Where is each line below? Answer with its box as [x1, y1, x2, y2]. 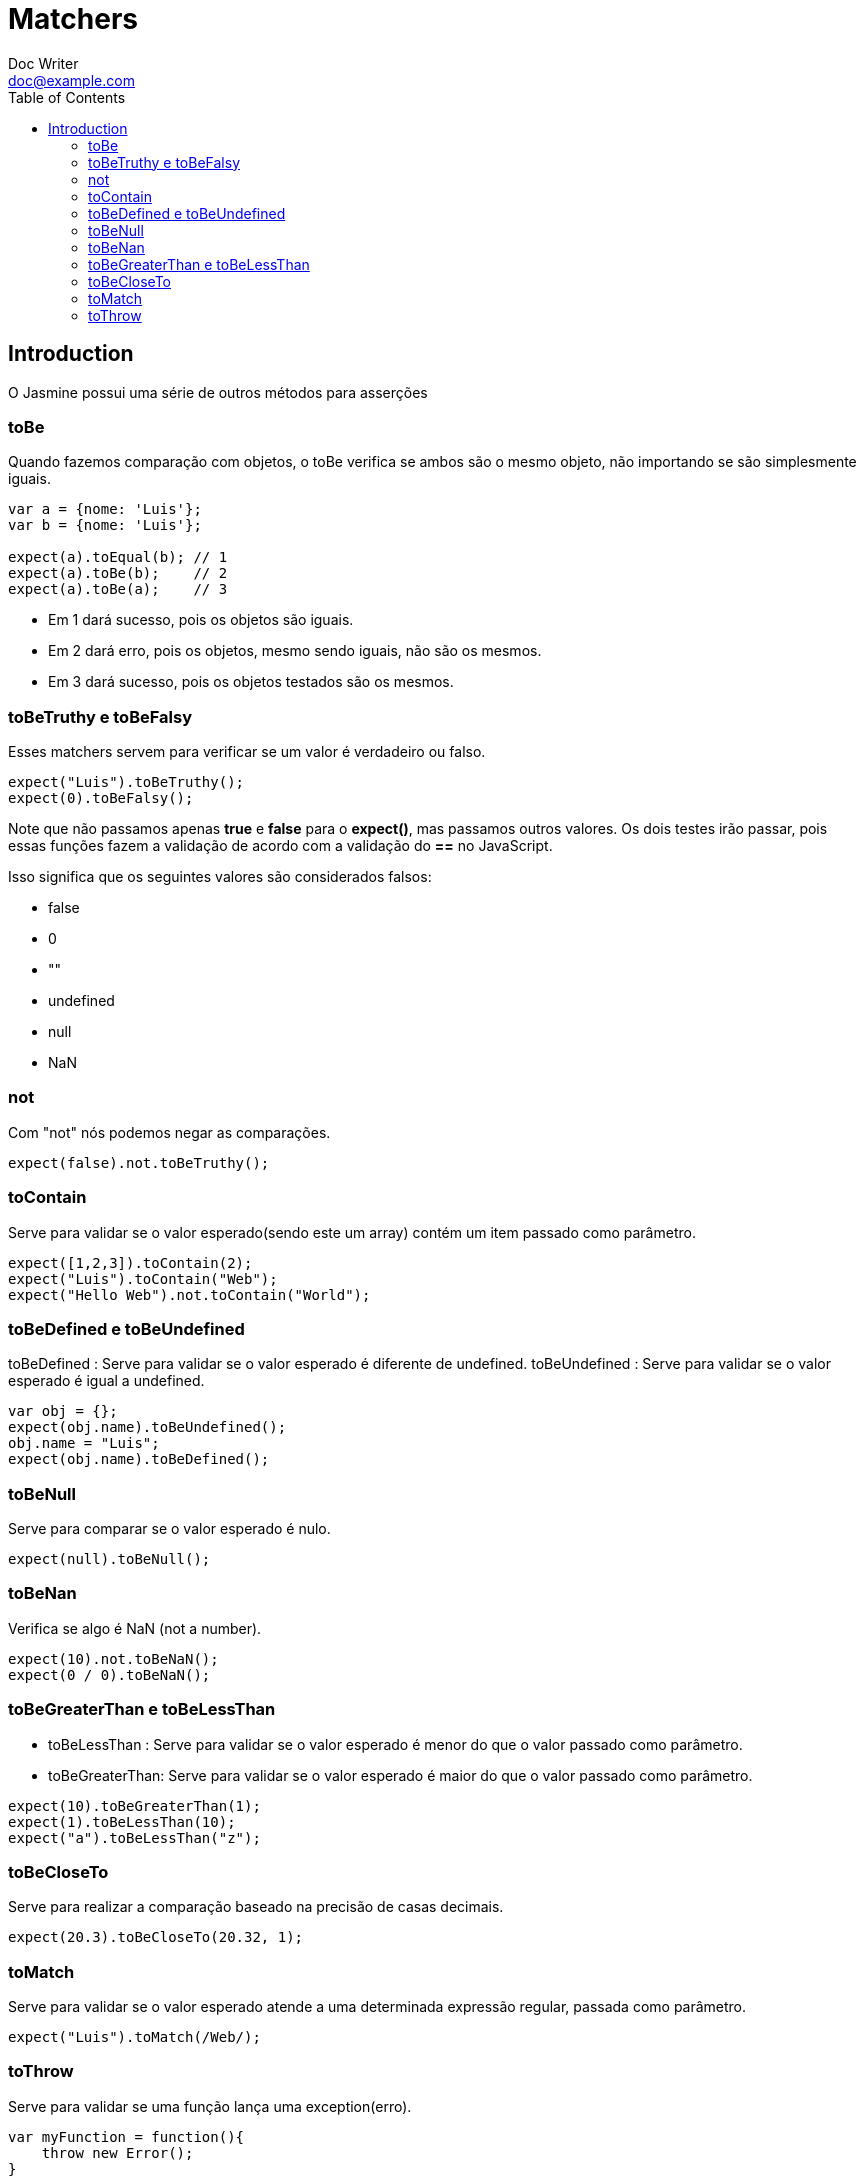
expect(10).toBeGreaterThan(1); [8, 1797, 261, 1814]
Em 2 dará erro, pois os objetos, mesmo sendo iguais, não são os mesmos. [48, 642, 542, 660]
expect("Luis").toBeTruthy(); [8, 774, 245, 791]
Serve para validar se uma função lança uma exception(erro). [8, 2097, 412, 2115]
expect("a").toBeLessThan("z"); [8, 1829, 261, 1846]
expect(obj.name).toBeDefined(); [8, 1451, 270, 1468]
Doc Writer [8, 54, 79, 72]
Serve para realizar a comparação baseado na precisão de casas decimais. [8, 1898, 504, 1916]
